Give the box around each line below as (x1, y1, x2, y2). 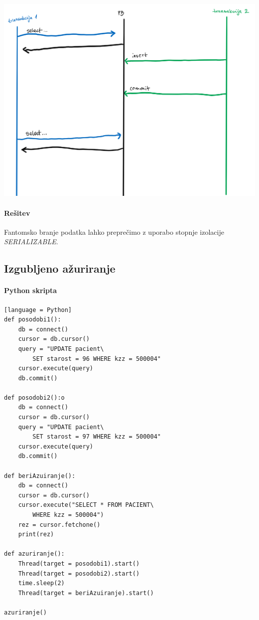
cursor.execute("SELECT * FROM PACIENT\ (18, 501, 154, 509)
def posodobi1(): (4, 316, 61, 323)
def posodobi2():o (4, 394, 65, 401)
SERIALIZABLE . (4, 236, 58, 247)
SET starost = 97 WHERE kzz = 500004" (32, 433, 161, 441)
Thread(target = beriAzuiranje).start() (18, 589, 154, 597)
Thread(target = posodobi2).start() (18, 570, 140, 577)
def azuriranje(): (4, 550, 65, 558)
